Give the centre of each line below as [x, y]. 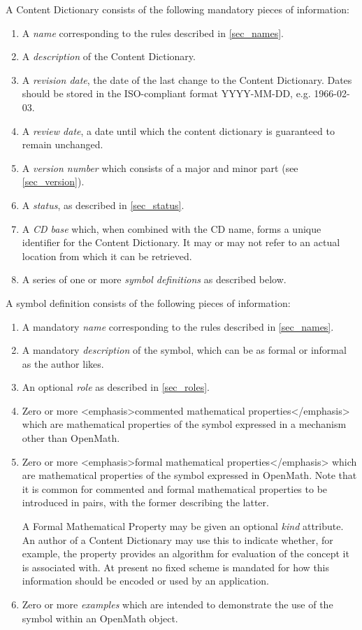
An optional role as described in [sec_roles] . [116, 387]
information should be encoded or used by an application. [145, 581]
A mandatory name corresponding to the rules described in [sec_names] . [178, 326]
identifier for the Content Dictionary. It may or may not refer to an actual [181, 242]
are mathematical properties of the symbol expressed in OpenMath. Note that [189, 475]
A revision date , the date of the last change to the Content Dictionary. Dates [187, 79]
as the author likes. [63, 363]
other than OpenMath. [71, 438]
